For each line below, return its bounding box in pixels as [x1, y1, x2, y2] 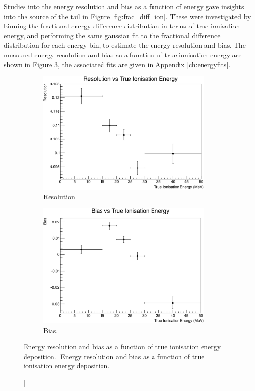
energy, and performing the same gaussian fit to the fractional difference [4, 30, 221, 40]
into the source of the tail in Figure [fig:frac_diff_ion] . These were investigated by [4, 11, 251, 21]
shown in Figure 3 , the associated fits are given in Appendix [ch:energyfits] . [4, 59, 230, 69]
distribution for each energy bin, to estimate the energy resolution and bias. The [4, 40, 246, 50]
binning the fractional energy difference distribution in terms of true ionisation [4, 21, 240, 31]
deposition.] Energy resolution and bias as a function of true [24, 351, 204, 361]
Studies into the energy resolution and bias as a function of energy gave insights [4, 1, 244, 11]
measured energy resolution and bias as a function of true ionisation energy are [4, 49, 242, 59]
